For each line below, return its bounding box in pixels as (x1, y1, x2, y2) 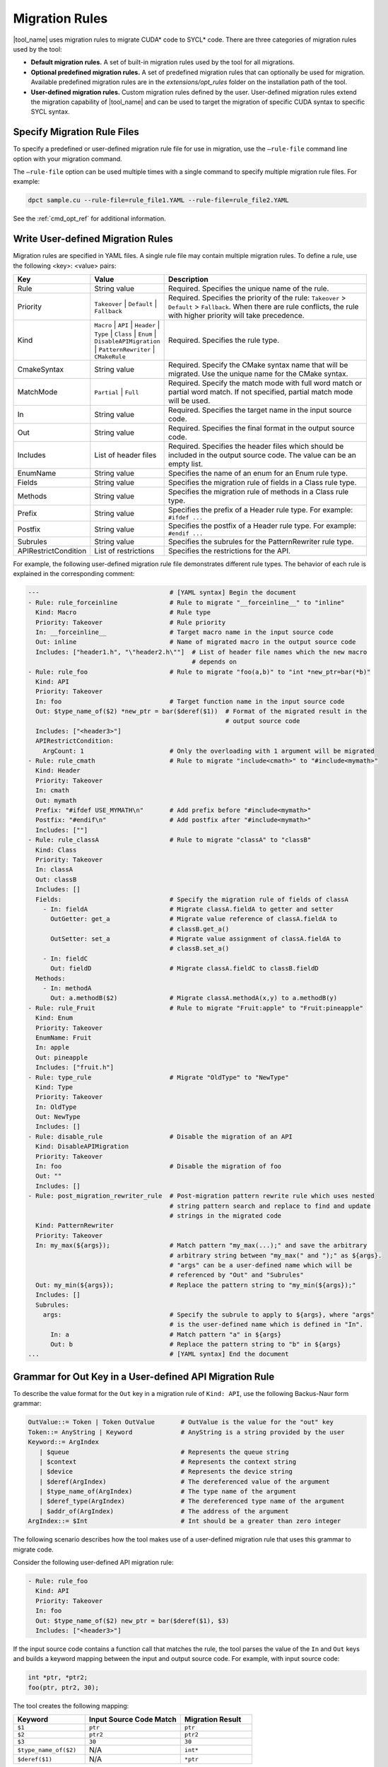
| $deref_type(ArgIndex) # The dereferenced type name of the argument (39, 1497, 346, 1505)
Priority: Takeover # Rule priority (35, 618, 226, 626)
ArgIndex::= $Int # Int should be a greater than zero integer (28, 1517, 341, 1525)
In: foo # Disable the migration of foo (35, 1163, 282, 1170)
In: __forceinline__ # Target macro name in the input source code (35, 628, 334, 636)
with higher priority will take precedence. (168, 311, 305, 321)
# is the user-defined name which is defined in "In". (169, 1320, 364, 1329)
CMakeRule (94, 353, 127, 360)
